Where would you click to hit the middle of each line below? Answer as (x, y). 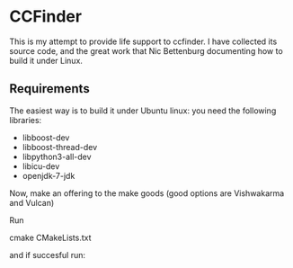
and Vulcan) (32, 202)
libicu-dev (41, 166)
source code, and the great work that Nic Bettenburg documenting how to (146, 50)
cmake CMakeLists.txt (50, 237)
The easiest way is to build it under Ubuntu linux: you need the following (143, 111)
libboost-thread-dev (60, 147)
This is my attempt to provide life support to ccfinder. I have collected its (143, 41)
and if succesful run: (48, 255)
